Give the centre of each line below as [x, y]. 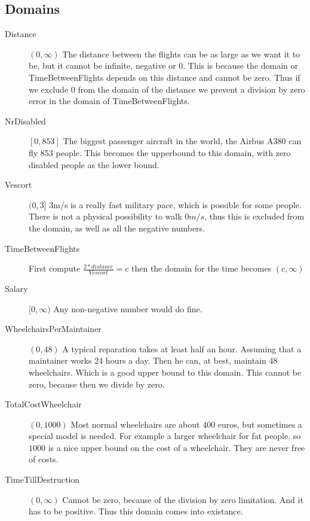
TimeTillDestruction [42, 479]
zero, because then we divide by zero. [97, 384]
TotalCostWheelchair [43, 404]
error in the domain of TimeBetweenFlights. [109, 101]
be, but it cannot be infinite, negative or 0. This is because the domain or [164, 65]
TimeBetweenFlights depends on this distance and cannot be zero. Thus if [165, 77]
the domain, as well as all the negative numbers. [117, 228]
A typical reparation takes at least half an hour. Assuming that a [182, 348]
